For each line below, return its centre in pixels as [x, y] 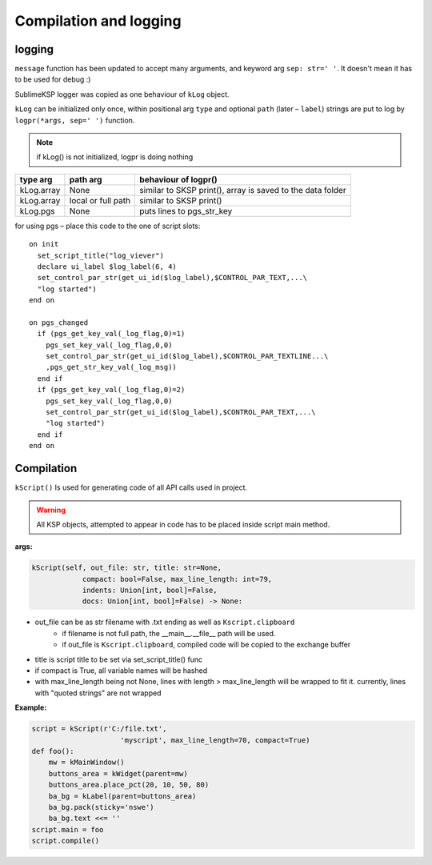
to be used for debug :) [53, 79]
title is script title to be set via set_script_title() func [119, 659]
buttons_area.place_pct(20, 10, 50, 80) [129, 785]
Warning [51, 510]
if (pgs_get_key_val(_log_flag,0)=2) [111, 390]
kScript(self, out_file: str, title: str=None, [126, 568]
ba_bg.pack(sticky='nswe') [102, 807]
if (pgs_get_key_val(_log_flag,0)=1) [111, 334]
